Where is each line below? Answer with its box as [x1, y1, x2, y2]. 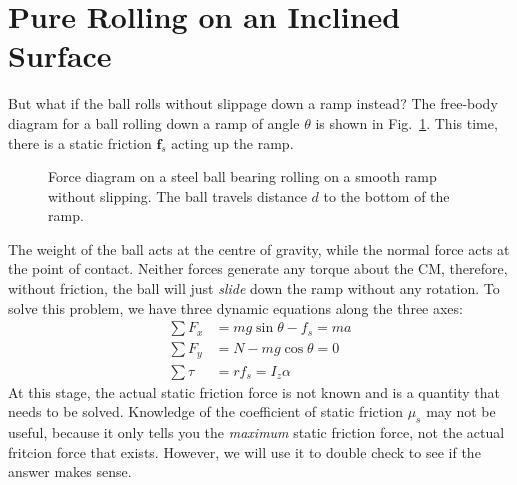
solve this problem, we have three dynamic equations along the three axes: [8, 297, 463, 318]
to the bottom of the [323, 185, 450, 206]
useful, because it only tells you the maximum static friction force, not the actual [8, 422, 505, 443]
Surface [8, 35, 112, 76]
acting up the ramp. [171, 132, 294, 153]
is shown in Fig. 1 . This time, [315, 112, 498, 133]
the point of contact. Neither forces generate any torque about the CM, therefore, [8, 258, 508, 279]
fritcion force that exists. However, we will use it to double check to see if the [8, 441, 481, 462]
